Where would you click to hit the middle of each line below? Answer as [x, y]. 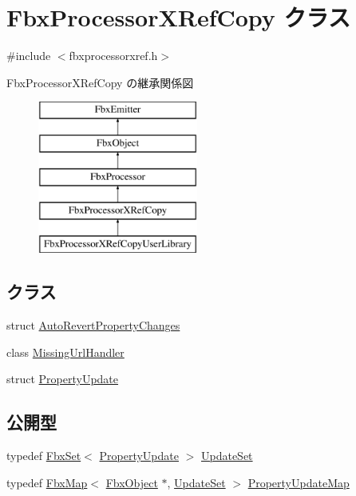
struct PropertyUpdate [63, 379]
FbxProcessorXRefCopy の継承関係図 [100, 82]
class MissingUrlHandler [65, 352]
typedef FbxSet [44, 456]
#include [29, 56]
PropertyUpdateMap [299, 482]
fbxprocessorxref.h [113, 56]
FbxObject [132, 482]
